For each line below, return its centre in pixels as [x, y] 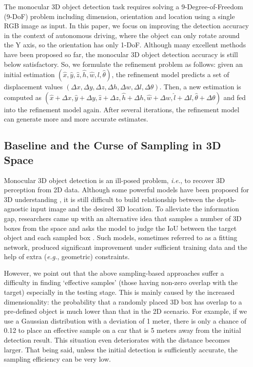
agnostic [16, 209]
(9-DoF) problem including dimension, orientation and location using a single [119, 16]
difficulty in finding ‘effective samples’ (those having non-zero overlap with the [121, 282]
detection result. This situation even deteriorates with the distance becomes [117, 340]
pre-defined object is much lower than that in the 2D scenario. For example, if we [126, 311]
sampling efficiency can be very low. [58, 359]
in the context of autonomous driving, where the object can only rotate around [122, 35]
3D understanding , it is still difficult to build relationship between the [109, 199]
